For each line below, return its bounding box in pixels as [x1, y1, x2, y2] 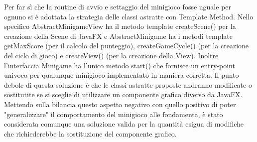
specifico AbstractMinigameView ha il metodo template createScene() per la [4, 21, 236, 31]
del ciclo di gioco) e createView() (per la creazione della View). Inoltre [4, 50, 219, 60]
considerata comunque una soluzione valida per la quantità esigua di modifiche [4, 119, 244, 129]
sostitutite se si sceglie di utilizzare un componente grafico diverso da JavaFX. [4, 89, 243, 100]
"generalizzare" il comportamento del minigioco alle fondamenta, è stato [4, 109, 223, 119]
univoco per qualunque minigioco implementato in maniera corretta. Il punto [4, 70, 239, 80]
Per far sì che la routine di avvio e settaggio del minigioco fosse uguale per [4, 1, 232, 11]
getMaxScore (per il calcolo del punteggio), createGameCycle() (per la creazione [4, 40, 249, 51]
